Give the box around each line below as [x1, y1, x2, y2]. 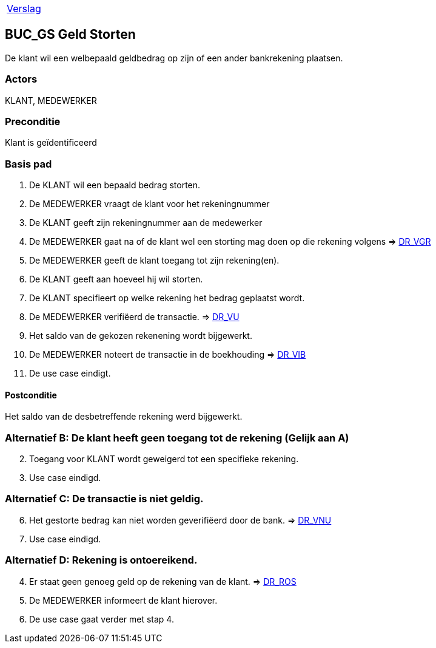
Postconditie [5, 389, 57, 400]
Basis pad [5, 157, 52, 170]
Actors [5, 73, 38, 86]
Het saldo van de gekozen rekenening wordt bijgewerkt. [29, 330, 252, 341]
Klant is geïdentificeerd [5, 137, 97, 148]
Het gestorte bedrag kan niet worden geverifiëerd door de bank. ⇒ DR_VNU [29, 514, 332, 525]
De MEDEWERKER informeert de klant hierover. [29, 595, 218, 605]
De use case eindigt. [29, 368, 111, 379]
